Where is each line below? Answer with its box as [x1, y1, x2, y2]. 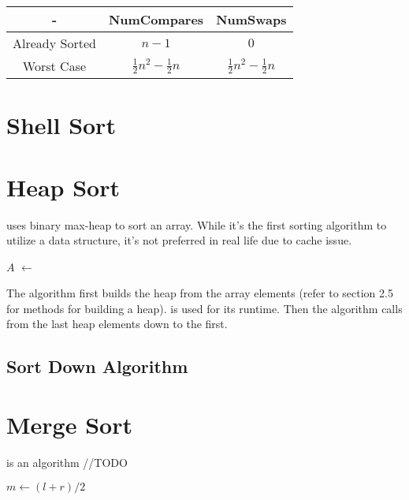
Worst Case [22, 57, 87, 75]
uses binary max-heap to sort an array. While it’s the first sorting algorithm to [6, 216, 387, 233]
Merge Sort [6, 409, 132, 441]
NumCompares [108, 10, 204, 28]
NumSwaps [216, 10, 287, 28]
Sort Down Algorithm [6, 354, 188, 379]
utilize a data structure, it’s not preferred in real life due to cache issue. [6, 232, 352, 248]
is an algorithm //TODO [6, 453, 128, 470]
